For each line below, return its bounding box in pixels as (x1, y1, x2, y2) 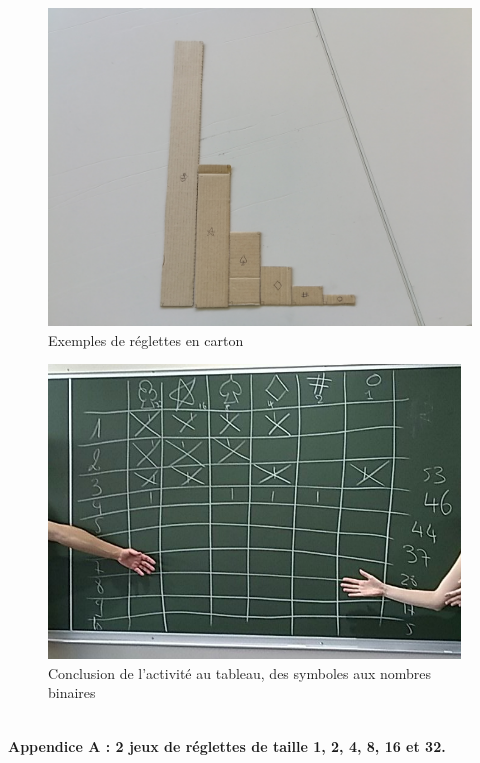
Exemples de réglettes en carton (48, 329, 244, 350)
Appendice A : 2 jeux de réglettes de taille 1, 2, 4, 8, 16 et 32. (8, 735, 446, 756)
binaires (48, 682, 96, 703)
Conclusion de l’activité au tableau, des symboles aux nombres (48, 662, 432, 683)
